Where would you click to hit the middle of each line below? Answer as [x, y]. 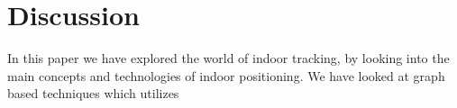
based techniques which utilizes [93, 93]
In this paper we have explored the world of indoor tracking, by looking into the [228, 58]
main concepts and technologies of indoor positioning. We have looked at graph [226, 75]
